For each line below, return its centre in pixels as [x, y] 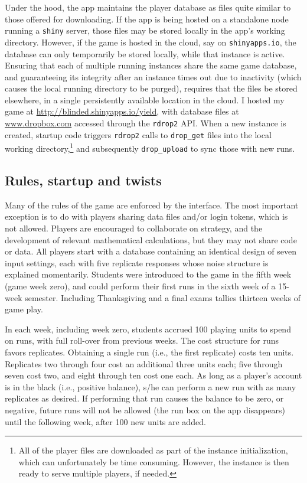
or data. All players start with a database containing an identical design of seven [151, 251]
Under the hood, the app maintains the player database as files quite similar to [148, 7]
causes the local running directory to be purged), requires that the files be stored [151, 88]
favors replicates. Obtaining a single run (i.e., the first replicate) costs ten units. [149, 352]
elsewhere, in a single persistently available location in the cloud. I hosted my [145, 99]
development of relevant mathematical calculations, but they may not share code [151, 239]
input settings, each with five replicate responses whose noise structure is [137, 262]
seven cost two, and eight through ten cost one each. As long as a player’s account [153, 375]
